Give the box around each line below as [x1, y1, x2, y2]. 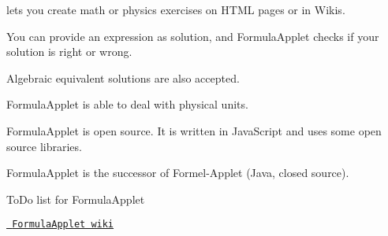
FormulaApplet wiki [12, 219, 114, 230]
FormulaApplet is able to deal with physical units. [6, 96, 248, 112]
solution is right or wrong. [6, 43, 132, 60]
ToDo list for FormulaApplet [6, 190, 145, 207]
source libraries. [6, 138, 82, 154]
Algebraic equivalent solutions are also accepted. [6, 69, 240, 86]
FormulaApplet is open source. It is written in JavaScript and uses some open [6, 122, 382, 138]
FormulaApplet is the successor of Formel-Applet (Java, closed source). [6, 164, 349, 181]
